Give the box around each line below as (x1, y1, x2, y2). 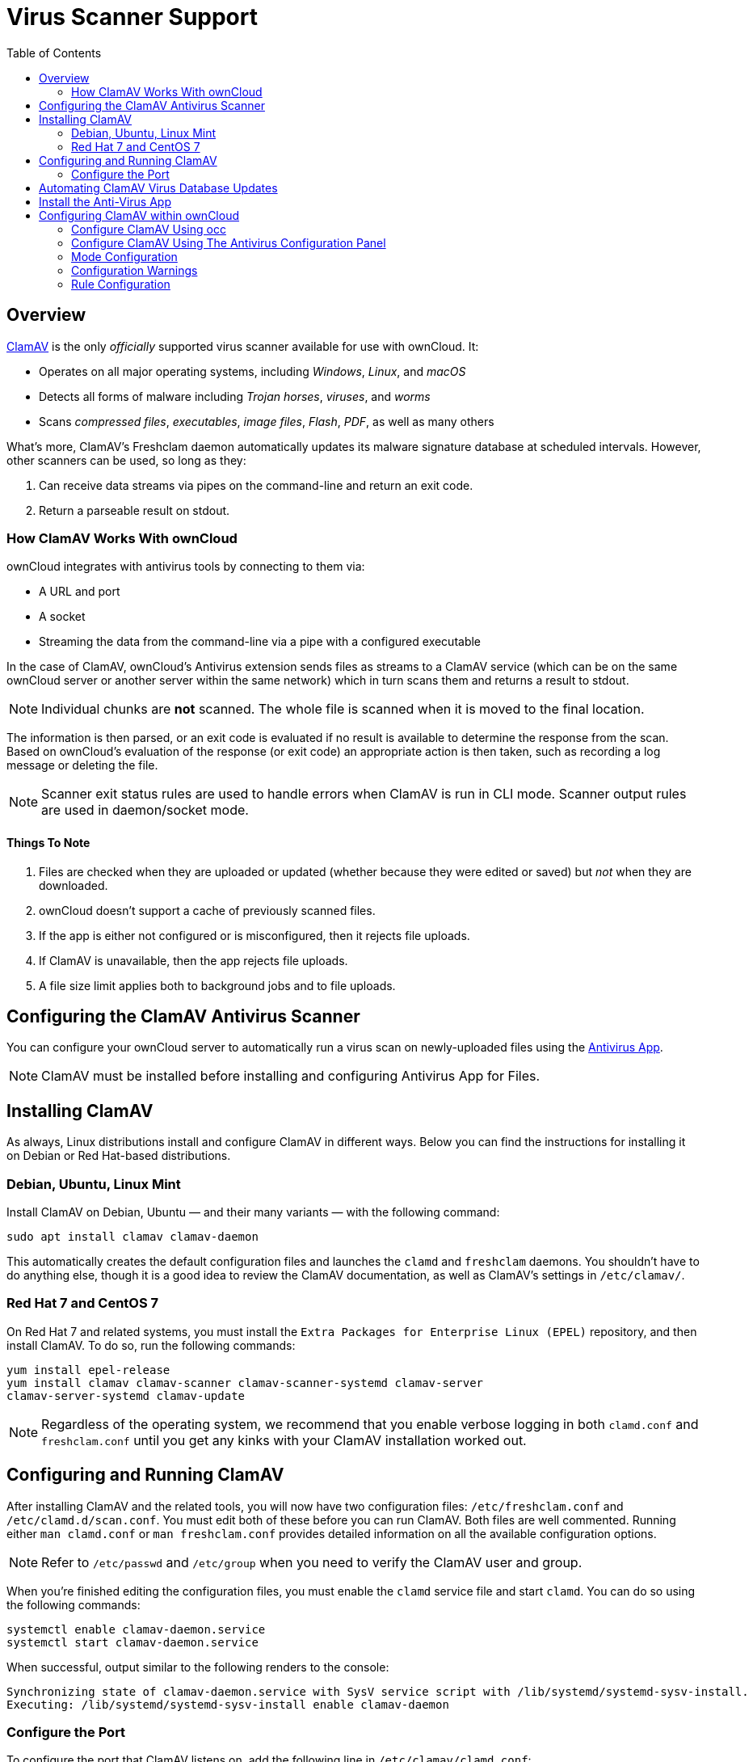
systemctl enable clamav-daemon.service (6, 1622, 266, 1636)
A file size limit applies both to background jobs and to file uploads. (39, 978, 396, 993)
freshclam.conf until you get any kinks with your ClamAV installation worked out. (41, 1431, 527, 1448)
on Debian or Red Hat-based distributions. (6, 1149, 231, 1163)
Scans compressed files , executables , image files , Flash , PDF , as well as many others (39, 414, 494, 428)
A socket (39, 609, 86, 624)
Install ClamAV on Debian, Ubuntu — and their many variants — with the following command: (6, 1205, 500, 1219)
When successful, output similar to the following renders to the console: (6, 1659, 389, 1674)
